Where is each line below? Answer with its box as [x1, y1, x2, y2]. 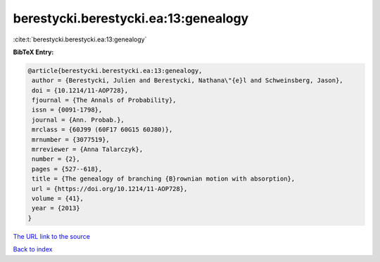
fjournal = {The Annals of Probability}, [32, 96, 177, 105]
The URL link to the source [13, 232, 91, 240]
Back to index [13, 245, 53, 254]
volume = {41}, [32, 195, 84, 202]
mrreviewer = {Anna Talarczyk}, [32, 145, 144, 154]
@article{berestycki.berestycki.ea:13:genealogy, [27, 67, 203, 74]
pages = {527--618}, [32, 165, 103, 173]
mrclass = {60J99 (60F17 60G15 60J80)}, [32, 126, 173, 133]
